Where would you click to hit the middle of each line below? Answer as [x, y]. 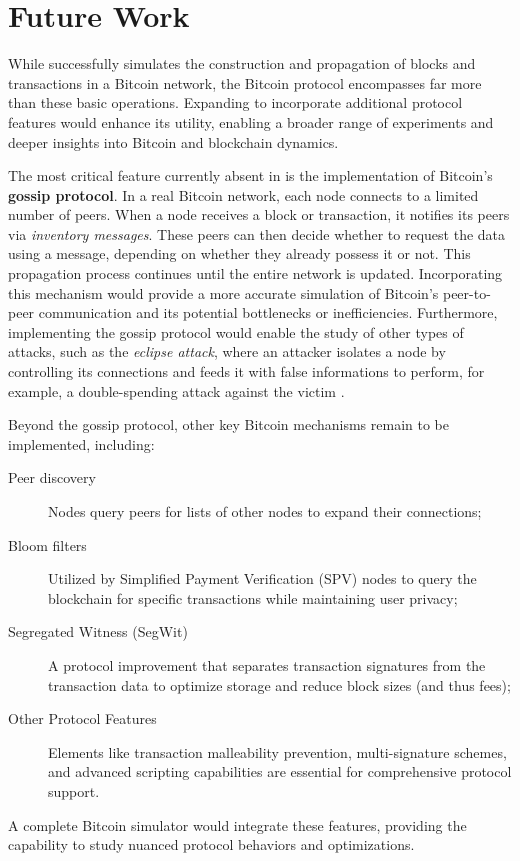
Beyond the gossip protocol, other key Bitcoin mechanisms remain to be [228, 424]
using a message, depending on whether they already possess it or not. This [239, 253]
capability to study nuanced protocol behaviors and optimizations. [211, 844]
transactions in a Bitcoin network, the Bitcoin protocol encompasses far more [245, 82]
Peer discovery [52, 477]
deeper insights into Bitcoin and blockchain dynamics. [173, 141]
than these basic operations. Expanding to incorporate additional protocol [235, 102]
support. [74, 790]
